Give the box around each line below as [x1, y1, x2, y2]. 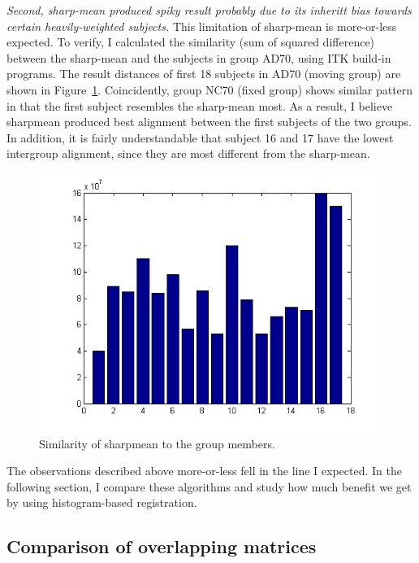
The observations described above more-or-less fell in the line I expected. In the [6, 462, 402, 479]
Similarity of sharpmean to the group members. [39, 434, 275, 452]
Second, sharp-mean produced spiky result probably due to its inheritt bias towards [6, 2, 412, 18]
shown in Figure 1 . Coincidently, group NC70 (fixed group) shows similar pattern [6, 81, 413, 98]
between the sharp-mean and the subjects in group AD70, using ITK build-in [6, 49, 391, 66]
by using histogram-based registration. [6, 494, 197, 511]
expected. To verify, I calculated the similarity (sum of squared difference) [6, 33, 375, 50]
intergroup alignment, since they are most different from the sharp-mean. [6, 145, 370, 162]
